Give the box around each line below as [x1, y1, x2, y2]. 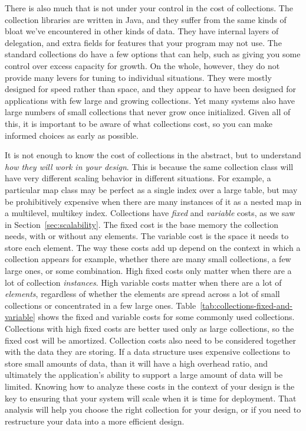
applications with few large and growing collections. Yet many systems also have [5, 94, 295, 106]
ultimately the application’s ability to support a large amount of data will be [5, 368, 283, 381]
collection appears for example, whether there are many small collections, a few [5, 253, 291, 265]
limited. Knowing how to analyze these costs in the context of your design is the [5, 380, 295, 392]
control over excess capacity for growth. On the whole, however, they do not [5, 59, 280, 71]
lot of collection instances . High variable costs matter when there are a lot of [5, 276, 282, 288]
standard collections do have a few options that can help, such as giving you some [5, 48, 301, 60]
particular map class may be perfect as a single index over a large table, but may [5, 183, 298, 195]
